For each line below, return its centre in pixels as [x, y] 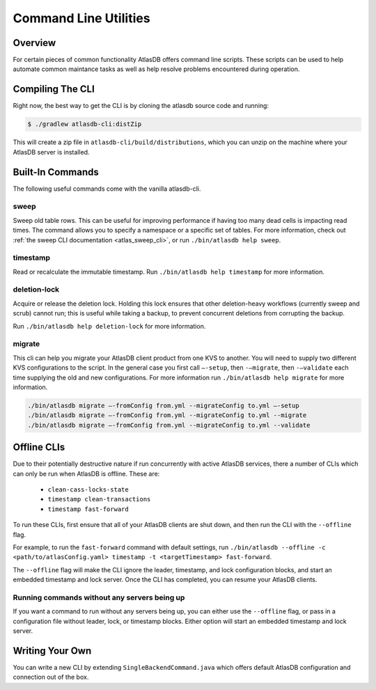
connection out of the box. [51, 677]
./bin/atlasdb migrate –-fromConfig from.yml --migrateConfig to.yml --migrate [167, 415]
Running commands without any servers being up [99, 597]
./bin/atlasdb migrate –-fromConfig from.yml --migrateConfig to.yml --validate [169, 425]
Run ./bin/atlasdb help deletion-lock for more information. [109, 326]
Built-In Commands [56, 172]
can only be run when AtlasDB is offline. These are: [86, 473]
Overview [34, 43]
